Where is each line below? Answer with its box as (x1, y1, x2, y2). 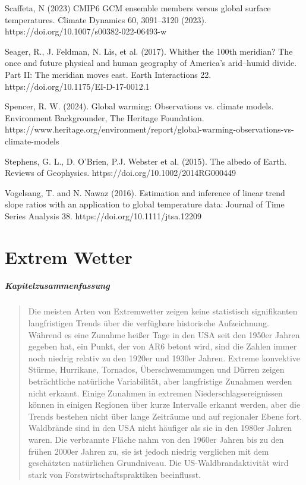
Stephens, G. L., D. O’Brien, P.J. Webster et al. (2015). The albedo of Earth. (5, 155, 287, 167)
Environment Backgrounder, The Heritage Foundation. (5, 111, 204, 124)
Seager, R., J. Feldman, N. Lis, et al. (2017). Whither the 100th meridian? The (5, 45, 293, 57)
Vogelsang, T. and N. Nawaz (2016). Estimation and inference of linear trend (5, 186, 285, 199)
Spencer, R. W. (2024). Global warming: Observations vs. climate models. (5, 100, 274, 112)
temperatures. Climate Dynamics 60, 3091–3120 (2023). (5, 13, 207, 26)
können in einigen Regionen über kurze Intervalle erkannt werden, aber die (28, 398, 301, 411)
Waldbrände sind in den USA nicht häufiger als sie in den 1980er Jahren (28, 421, 292, 434)
